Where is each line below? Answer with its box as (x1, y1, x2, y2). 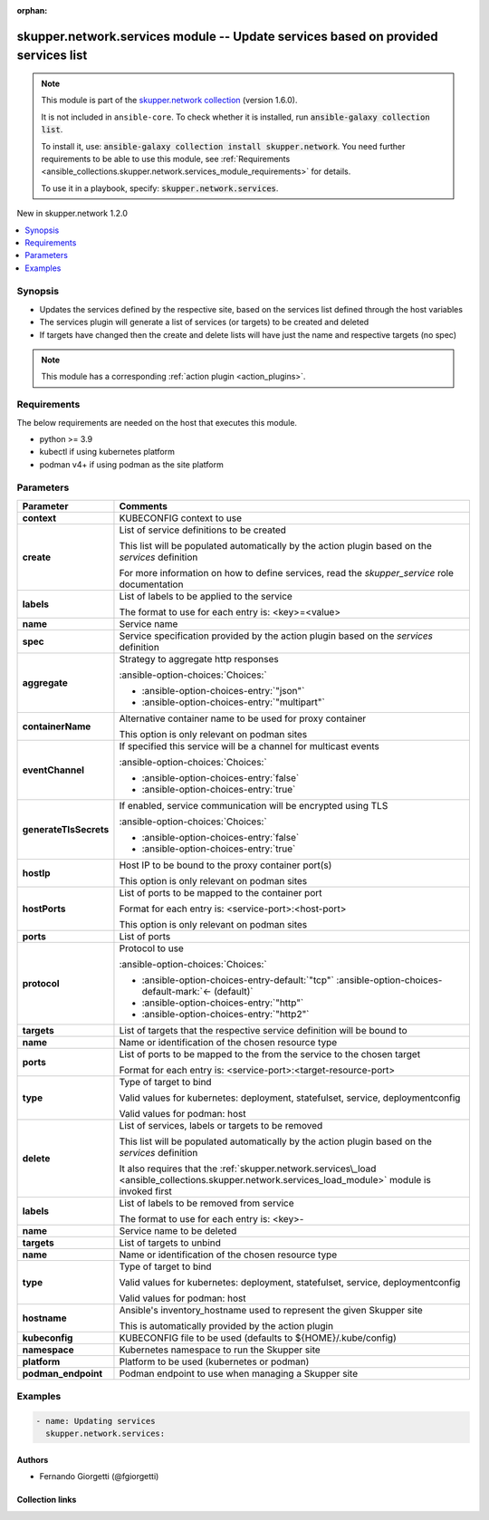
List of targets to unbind (119, 1236, 222, 1249)
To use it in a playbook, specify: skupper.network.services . (41, 182, 279, 194)
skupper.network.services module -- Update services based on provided (16, 28, 438, 44)
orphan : (16, 5, 48, 15)
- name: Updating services (35, 1416, 156, 1426)
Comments (119, 499, 168, 512)
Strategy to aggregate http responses (119, 652, 280, 665)
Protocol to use (119, 942, 185, 955)
